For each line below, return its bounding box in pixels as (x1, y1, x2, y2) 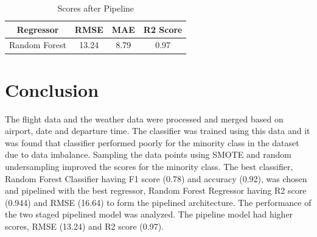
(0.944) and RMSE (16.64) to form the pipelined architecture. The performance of (5, 196, 312, 208)
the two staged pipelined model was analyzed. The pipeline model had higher (5, 208, 293, 221)
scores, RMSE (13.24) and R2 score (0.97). (5, 220, 164, 232)
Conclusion (5, 77, 99, 102)
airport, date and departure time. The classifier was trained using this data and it (5, 124, 310, 137)
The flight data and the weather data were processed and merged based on (5, 112, 284, 125)
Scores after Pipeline (57, 2, 134, 14)
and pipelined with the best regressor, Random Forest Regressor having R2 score (5, 184, 307, 197)
